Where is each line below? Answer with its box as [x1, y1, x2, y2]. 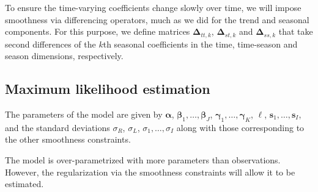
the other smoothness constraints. [5, 133, 131, 146]
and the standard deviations [5, 121, 110, 133]
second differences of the [5, 37, 96, 50]
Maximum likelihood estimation [5, 79, 210, 98]
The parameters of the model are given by [5, 108, 163, 121]
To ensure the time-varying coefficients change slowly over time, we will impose [5, 1, 301, 13]
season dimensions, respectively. [5, 49, 124, 62]
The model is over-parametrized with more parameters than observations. [5, 154, 281, 166]
